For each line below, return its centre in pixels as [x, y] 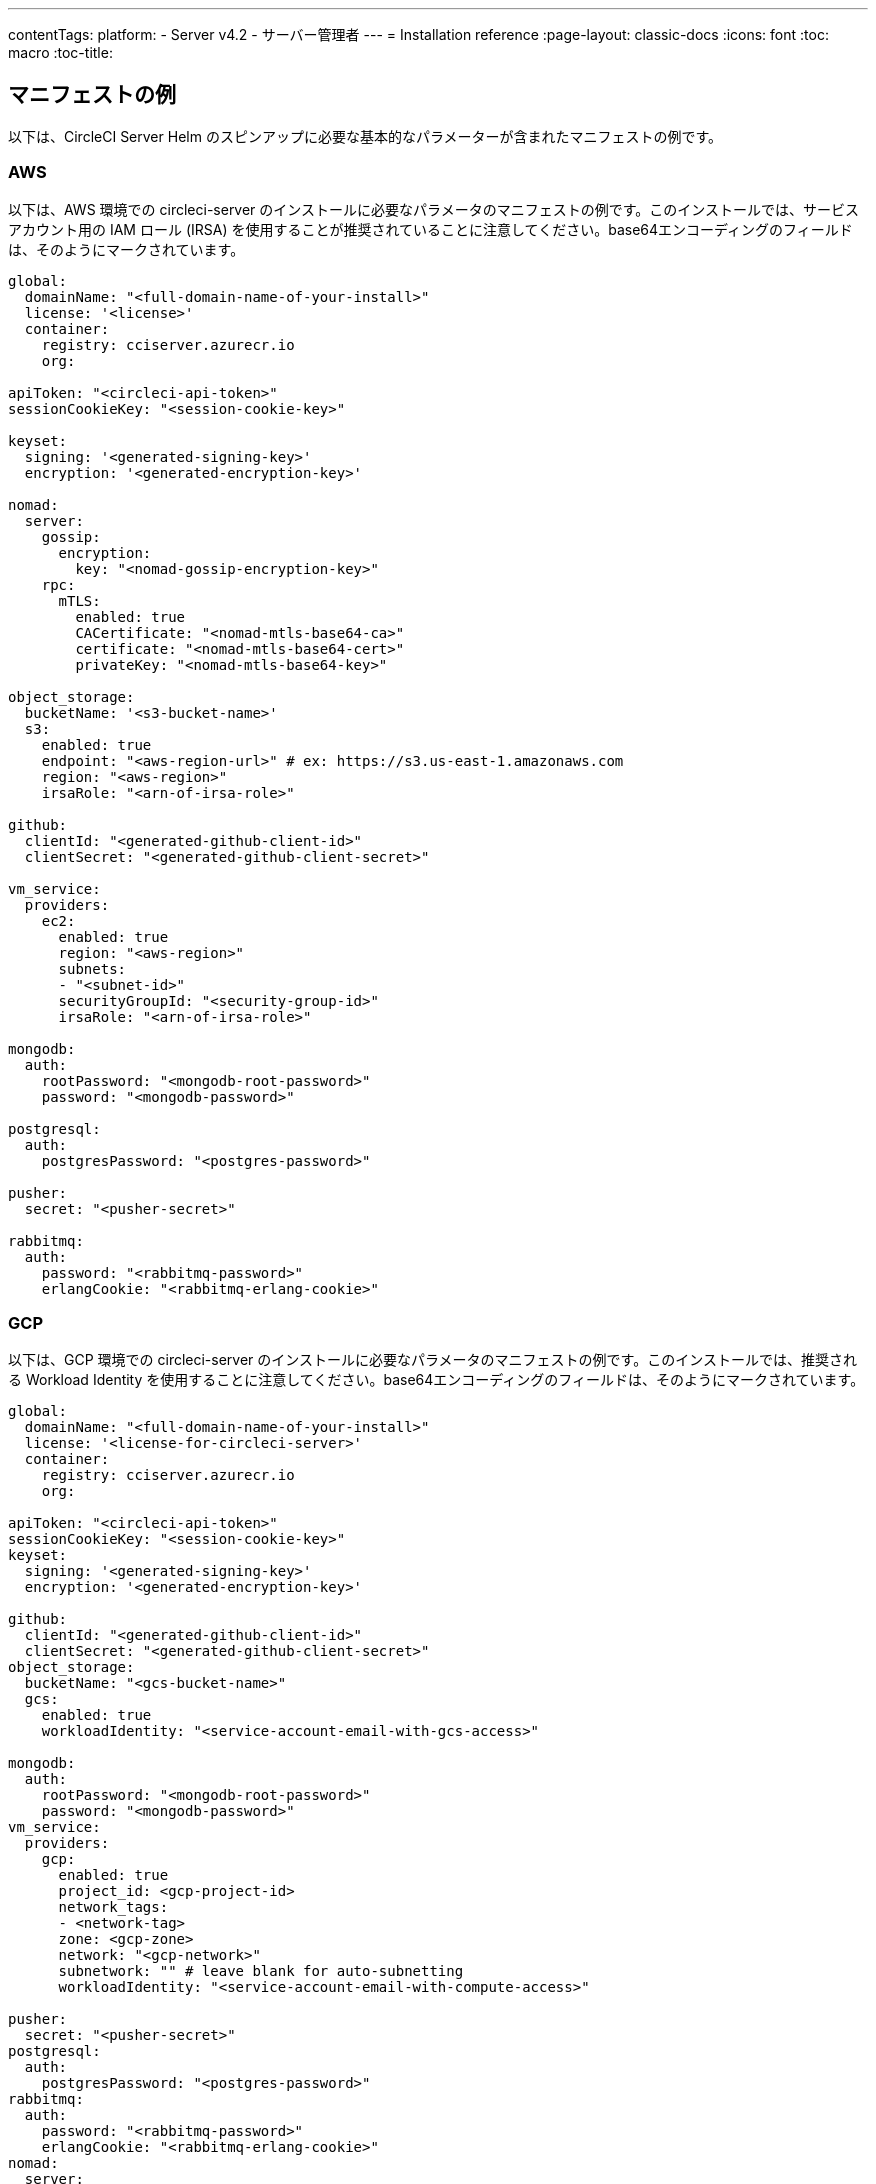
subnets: [92, 968]
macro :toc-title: [60, 52]
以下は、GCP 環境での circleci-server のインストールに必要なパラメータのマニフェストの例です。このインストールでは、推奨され [432, 1360]
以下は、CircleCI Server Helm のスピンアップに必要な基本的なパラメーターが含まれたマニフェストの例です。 [365, 136]
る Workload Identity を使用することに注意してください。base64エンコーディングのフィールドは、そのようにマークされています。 [436, 1380]
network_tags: [113, 1907]
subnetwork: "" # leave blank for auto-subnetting [261, 1971]
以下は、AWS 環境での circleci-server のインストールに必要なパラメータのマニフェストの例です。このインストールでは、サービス [433, 209]
